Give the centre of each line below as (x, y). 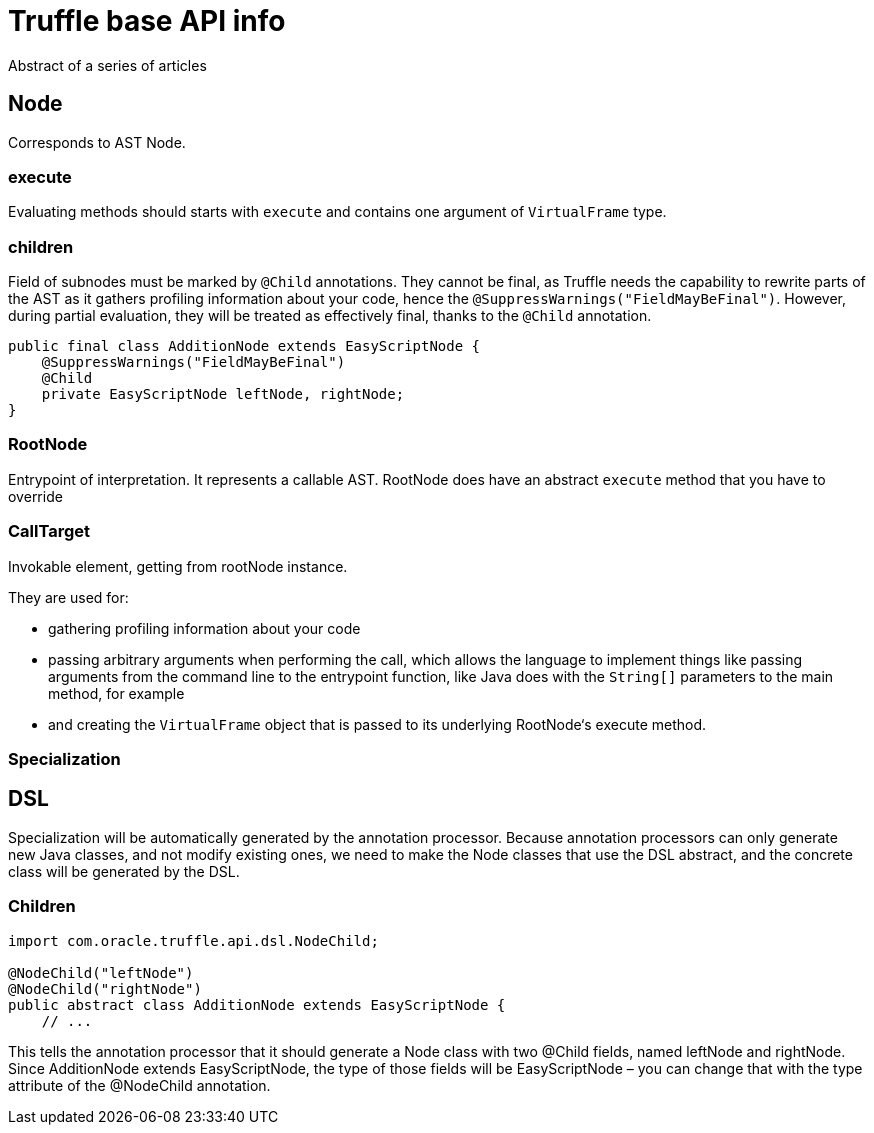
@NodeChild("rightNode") (105, 988)
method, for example (116, 693)
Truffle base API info (147, 21)
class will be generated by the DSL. (124, 871)
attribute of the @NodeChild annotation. (139, 1085)
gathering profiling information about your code (204, 628)
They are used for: (68, 597)
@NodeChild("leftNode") (101, 972)
